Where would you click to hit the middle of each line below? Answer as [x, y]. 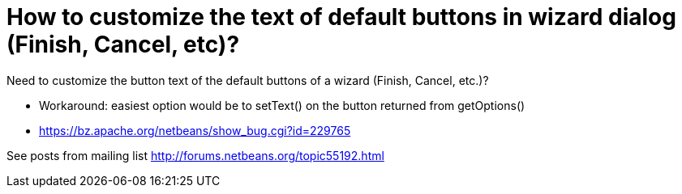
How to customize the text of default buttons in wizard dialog [341, 17]
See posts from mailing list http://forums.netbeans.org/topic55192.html [195, 155]
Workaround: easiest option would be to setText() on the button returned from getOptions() [282, 105]
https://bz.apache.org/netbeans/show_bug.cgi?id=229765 [195, 130]
